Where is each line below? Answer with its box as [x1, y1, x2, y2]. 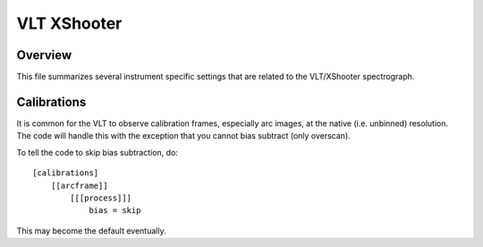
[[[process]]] [70, 192, 132, 203]
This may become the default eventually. [16, 225, 166, 236]
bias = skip [89, 206, 141, 216]
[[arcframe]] [50, 180, 108, 191]
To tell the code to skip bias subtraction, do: [16, 147, 179, 158]
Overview [16, 47, 72, 63]
